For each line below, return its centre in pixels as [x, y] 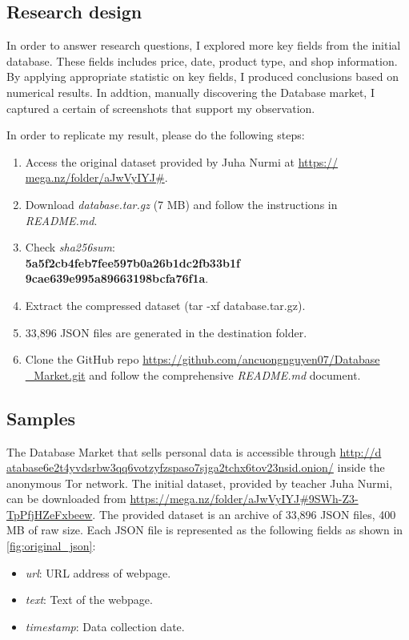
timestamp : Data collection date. [105, 626]
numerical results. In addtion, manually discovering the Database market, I [190, 92]
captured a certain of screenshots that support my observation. [161, 108]
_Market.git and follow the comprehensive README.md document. [193, 374]
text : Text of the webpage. [89, 600]
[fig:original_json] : [51, 546]
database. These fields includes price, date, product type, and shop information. [202, 60]
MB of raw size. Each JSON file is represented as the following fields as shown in [205, 530]
